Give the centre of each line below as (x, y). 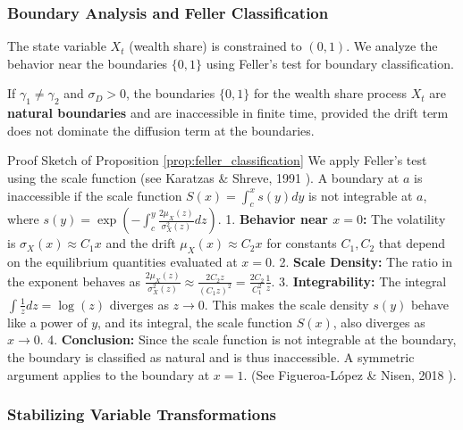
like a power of (47, 322)
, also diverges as (379, 322)
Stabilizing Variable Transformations (142, 414)
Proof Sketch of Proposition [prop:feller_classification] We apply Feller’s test (217, 160)
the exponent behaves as (74, 281)
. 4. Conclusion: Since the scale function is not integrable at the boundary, (248, 339)
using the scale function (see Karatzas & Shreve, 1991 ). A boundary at (203, 177)
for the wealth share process (330, 93)
